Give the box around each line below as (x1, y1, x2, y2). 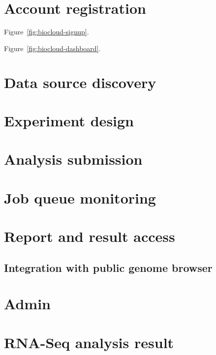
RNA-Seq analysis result (4, 332, 174, 352)
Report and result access (4, 226, 175, 246)
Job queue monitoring (4, 187, 156, 207)
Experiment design (4, 110, 134, 130)
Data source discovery (4, 72, 156, 92)
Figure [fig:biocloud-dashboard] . (4, 43, 101, 53)
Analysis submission (4, 149, 143, 169)
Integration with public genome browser (4, 260, 213, 275)
